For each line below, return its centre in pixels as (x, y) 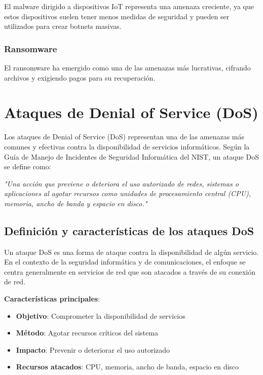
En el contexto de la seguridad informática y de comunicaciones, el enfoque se (125, 262)
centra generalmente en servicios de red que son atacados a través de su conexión (130, 271)
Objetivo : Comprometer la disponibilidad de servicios (101, 315)
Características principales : (52, 299)
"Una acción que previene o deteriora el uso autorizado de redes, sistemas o (121, 183)
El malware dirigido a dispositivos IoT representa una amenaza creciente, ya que (129, 6)
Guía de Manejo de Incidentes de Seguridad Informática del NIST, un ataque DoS (131, 156)
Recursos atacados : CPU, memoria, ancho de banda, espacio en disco (127, 367)
